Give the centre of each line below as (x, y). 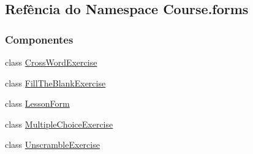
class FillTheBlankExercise (55, 83)
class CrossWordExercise (51, 62)
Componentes (39, 39)
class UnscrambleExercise (52, 144)
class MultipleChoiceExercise (59, 124)
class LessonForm (37, 103)
